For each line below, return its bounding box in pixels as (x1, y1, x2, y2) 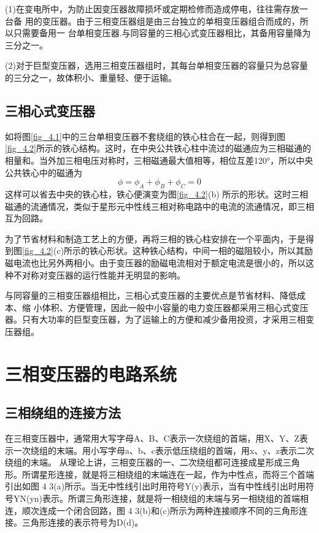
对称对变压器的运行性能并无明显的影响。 (21, 268, 185, 281)
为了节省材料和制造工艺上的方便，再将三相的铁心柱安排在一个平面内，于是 (5, 232, 306, 245)
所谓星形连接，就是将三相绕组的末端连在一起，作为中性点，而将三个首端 (21, 467, 314, 480)
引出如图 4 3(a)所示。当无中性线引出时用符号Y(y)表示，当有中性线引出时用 (5, 480, 306, 493)
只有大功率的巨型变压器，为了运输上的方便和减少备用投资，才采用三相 (21, 313, 306, 326)
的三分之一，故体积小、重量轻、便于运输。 (5, 71, 177, 83)
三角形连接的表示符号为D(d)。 (21, 516, 144, 529)
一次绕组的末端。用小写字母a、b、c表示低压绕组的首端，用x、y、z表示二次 (13, 443, 314, 456)
